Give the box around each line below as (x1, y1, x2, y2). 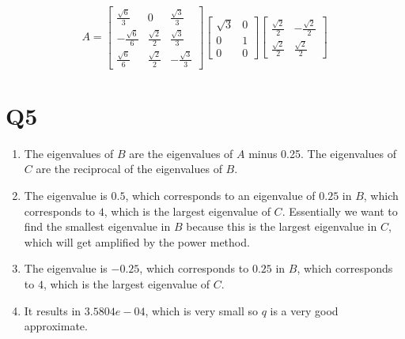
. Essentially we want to (282, 202, 398, 219)
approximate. (24, 318, 88, 334)
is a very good (270, 302, 339, 318)
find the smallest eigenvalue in (24, 218, 171, 235)
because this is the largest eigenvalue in (186, 218, 377, 235)
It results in (24, 302, 81, 318)
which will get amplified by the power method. (24, 233, 250, 250)
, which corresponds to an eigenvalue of (125, 187, 316, 203)
